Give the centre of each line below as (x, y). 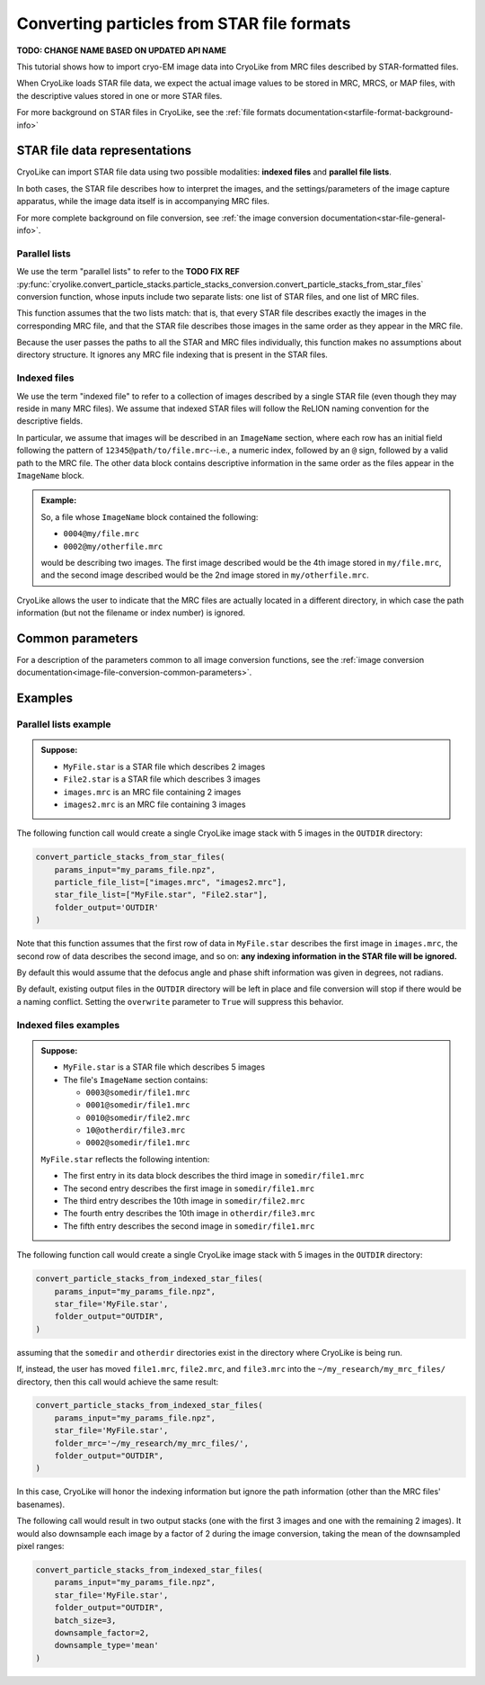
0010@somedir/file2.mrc (138, 1117)
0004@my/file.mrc (101, 534)
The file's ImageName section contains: (136, 1080)
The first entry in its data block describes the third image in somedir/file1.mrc (214, 1176)
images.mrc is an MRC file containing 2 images (152, 792)
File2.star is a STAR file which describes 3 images (162, 779)
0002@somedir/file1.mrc (138, 1143)
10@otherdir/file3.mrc (136, 1130)
